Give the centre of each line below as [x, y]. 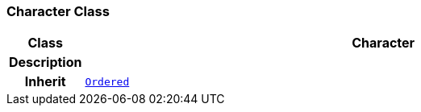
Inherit [45, 82]
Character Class [58, 11]
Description [46, 62]
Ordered [107, 81]
